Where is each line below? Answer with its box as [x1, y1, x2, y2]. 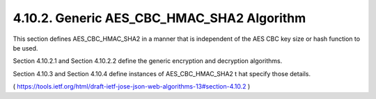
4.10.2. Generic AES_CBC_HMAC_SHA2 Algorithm [13, 10, 306, 26]
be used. [13, 44, 38, 52]
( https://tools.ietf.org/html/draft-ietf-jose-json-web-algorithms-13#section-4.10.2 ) [13, 82, 251, 91]
